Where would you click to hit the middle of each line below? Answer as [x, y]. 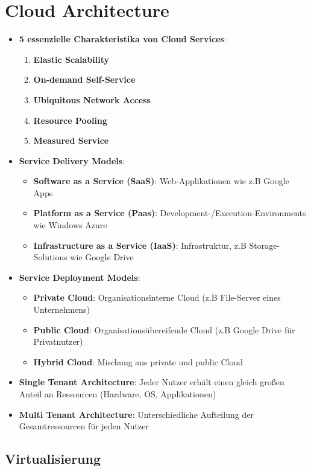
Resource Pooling [70, 120]
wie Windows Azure [70, 225]
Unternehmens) [62, 309]
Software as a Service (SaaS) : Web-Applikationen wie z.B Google [161, 181]
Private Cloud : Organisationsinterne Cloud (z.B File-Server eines [157, 297]
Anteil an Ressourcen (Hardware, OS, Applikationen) [118, 394]
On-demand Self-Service [84, 79]
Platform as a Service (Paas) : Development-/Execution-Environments [170, 213]
